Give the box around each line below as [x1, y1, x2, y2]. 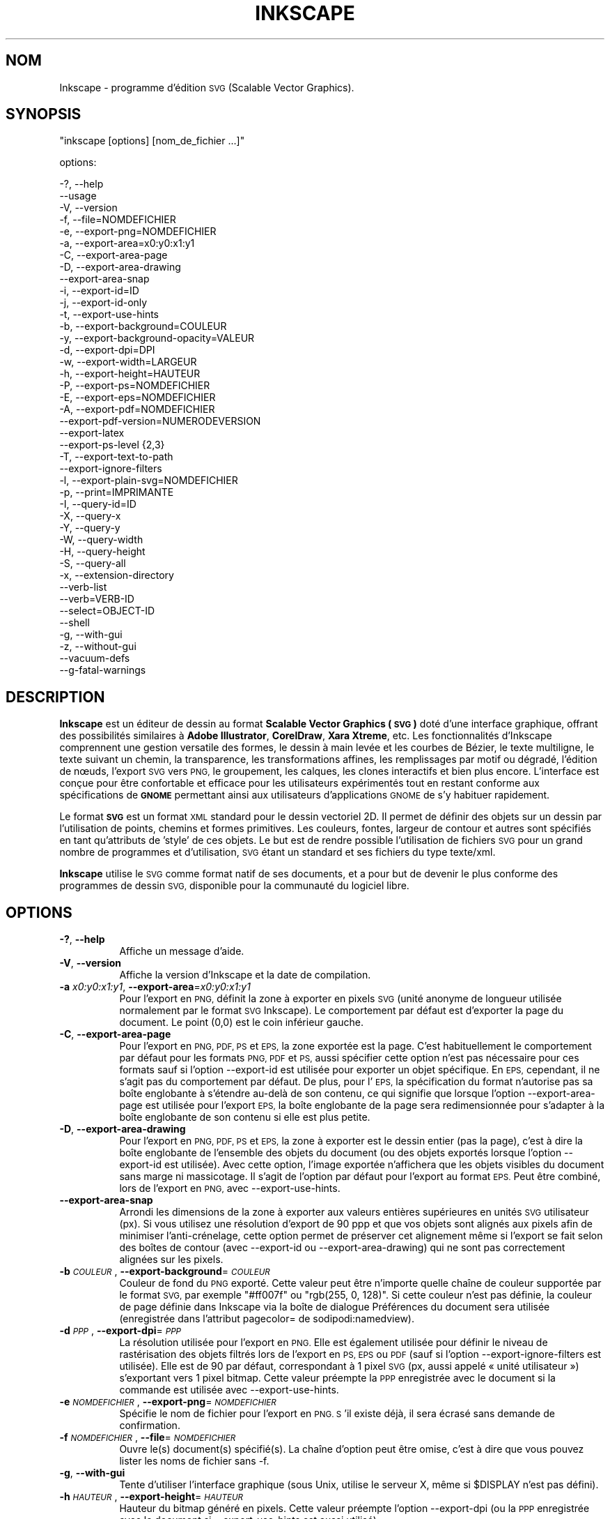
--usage [59, 190, 97, 202]
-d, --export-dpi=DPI [59, 344, 155, 356]
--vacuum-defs [59, 652, 130, 665]
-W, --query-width [59, 534, 143, 546]
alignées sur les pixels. [119, 1253, 224, 1266]
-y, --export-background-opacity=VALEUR [59, 332, 255, 345]
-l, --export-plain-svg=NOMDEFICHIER [59, 474, 238, 487]
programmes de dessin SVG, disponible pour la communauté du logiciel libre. [59, 879, 409, 892]
